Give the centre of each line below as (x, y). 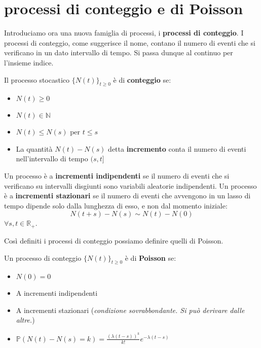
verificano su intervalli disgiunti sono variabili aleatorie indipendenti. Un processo (130, 185)
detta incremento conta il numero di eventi (177, 148)
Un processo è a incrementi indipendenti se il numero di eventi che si (117, 176)
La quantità (34, 148)
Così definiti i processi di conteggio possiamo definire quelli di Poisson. (114, 240)
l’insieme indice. (29, 62)
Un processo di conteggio (43, 257)
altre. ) (25, 320)
